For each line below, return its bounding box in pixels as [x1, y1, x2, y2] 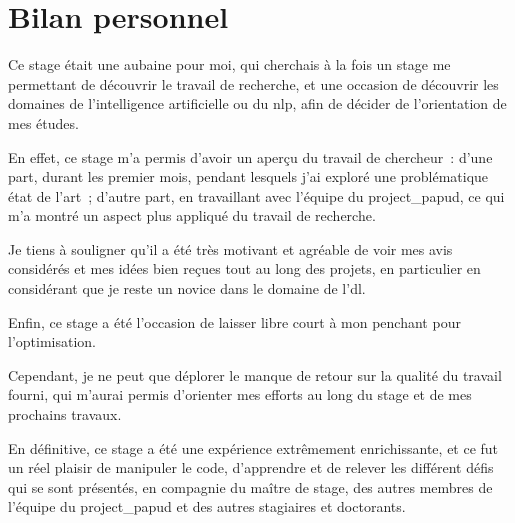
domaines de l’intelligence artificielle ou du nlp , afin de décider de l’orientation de [8, 93, 507, 114]
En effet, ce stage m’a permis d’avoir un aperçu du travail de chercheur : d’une [8, 146, 493, 167]
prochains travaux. [8, 404, 122, 425]
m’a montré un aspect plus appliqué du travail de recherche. [8, 205, 376, 226]
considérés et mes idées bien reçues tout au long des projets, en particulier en [8, 258, 481, 279]
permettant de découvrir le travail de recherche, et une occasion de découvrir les [8, 73, 499, 94]
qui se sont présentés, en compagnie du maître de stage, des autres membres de [8, 476, 493, 497]
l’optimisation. [8, 331, 96, 352]
